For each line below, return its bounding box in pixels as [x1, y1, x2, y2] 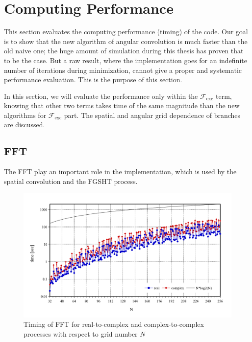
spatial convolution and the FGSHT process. [4, 176, 138, 186]
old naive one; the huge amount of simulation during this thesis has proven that [4, 46, 244, 56]
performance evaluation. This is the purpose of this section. [4, 74, 182, 85]
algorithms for [4, 110, 47, 120]
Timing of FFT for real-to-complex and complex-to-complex [24, 319, 204, 329]
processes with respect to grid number [24, 328, 138, 339]
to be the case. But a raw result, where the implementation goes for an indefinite [4, 55, 247, 65]
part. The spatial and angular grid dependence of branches [64, 110, 241, 120]
